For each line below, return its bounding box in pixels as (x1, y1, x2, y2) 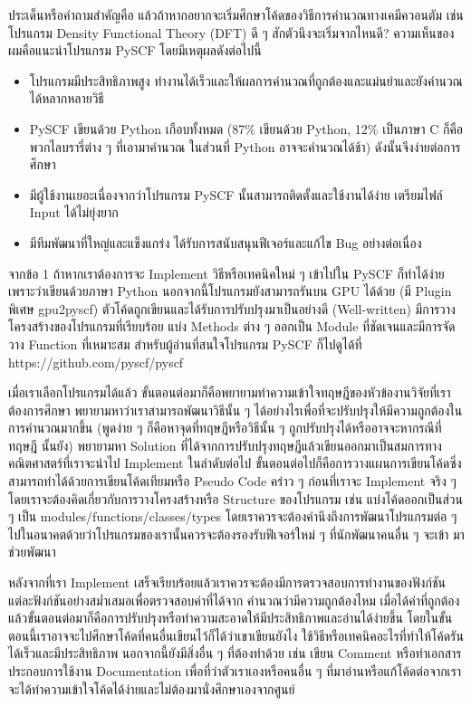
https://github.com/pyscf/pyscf (8, 352, 184, 371)
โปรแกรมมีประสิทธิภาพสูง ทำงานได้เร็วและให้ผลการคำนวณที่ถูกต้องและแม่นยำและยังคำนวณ (29, 71, 463, 90)
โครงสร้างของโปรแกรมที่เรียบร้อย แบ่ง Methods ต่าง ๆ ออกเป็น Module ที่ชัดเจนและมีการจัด (8, 317, 456, 336)
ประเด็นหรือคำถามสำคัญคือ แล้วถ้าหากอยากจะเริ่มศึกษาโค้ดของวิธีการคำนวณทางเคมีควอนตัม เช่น (8, 5, 464, 24)
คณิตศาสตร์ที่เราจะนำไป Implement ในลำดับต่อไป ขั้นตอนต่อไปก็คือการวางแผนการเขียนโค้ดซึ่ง (8, 453, 462, 472)
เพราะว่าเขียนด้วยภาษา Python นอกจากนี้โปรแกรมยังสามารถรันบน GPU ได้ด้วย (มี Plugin (8, 281, 452, 301)
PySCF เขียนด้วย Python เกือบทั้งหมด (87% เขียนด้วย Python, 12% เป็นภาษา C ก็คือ (29, 119, 464, 138)
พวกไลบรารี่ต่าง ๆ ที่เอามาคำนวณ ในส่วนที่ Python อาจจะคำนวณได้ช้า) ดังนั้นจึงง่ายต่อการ (29, 137, 461, 156)
